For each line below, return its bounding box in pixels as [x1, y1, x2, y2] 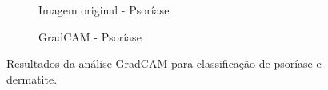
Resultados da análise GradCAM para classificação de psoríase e [6, 55, 322, 72]
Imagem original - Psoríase [38, 2, 170, 18]
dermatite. [6, 70, 58, 87]
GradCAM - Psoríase [38, 28, 142, 45]
